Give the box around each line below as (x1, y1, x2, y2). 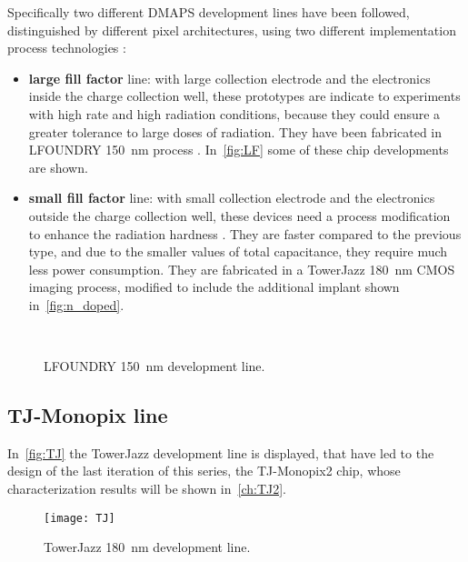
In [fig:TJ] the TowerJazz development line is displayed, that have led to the (7, 443, 434, 462)
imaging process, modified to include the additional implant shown (28, 277, 400, 296)
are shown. (28, 157, 88, 176)
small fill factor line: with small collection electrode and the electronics (28, 188, 435, 207)
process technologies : (7, 38, 126, 57)
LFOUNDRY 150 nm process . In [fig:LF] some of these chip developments (28, 140, 449, 159)
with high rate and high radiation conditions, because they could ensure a (28, 104, 441, 123)
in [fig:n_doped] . (28, 295, 124, 314)
